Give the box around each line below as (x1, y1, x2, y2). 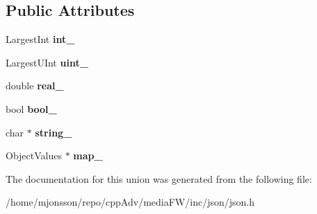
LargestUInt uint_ (6, 55, 88, 69)
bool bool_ (6, 101, 57, 116)
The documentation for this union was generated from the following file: (6, 171, 312, 186)
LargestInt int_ (6, 32, 75, 46)
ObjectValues (6, 148, 62, 163)
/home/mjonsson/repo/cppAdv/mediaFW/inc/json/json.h (6, 195, 254, 209)
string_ (35, 125, 72, 139)
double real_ (6, 78, 64, 93)
